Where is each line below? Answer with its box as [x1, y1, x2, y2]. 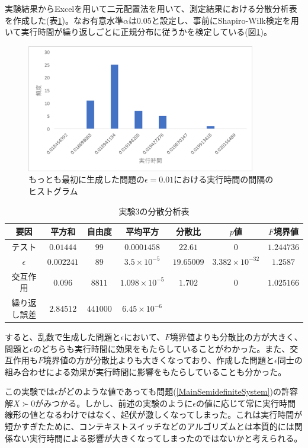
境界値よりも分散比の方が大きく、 [170, 330, 303, 343]
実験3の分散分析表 [118, 204, 190, 217]
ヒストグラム [28, 185, 78, 197]
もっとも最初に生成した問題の [28, 173, 145, 185]
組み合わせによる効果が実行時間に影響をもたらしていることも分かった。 [5, 365, 287, 377]
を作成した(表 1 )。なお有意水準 [5, 14, 123, 26]
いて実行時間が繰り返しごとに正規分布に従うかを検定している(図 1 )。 [5, 25, 272, 38]
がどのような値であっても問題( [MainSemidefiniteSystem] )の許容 [57, 385, 299, 398]
